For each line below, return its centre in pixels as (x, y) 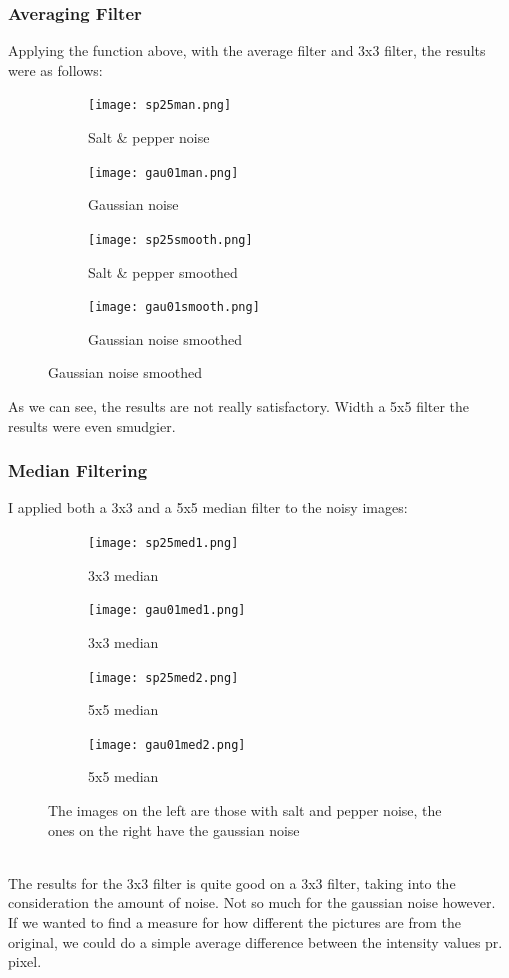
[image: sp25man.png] (160, 105)
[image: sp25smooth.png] (170, 239)
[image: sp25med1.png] (163, 543)
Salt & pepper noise (149, 137)
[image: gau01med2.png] (167, 744)
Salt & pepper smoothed (163, 271)
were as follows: (55, 69)
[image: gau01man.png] (163, 172)
